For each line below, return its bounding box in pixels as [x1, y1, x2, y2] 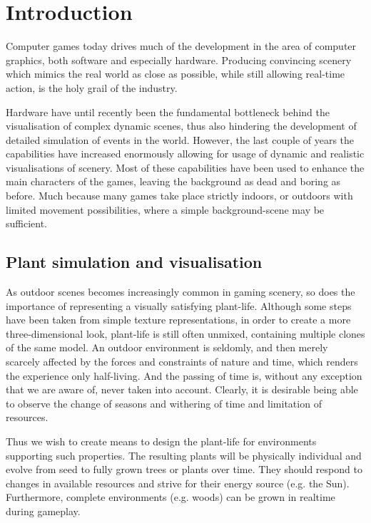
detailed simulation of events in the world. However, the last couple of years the [6, 132, 355, 147]
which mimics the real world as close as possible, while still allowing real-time [6, 66, 345, 81]
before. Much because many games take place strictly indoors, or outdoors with [6, 188, 353, 203]
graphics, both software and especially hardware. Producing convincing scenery [6, 52, 352, 67]
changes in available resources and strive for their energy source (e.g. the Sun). [6, 475, 350, 490]
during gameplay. [6, 503, 81, 518]
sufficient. [6, 216, 48, 231]
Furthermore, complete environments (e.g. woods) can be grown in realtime [6, 490, 335, 504]
